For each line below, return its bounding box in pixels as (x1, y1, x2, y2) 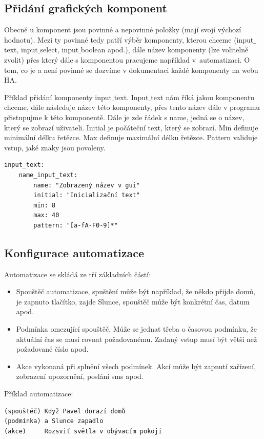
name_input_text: (18, 171, 78, 179)
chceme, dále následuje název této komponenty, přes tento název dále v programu (4, 102, 260, 112)
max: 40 (33, 212, 59, 219)
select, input (40, 44, 79, 55)
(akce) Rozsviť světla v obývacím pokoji (4, 427, 162, 435)
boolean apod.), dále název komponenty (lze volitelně (80, 44, 249, 55)
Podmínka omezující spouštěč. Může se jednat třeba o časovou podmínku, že (16, 323, 257, 334)
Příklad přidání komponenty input (4, 91, 112, 102)
